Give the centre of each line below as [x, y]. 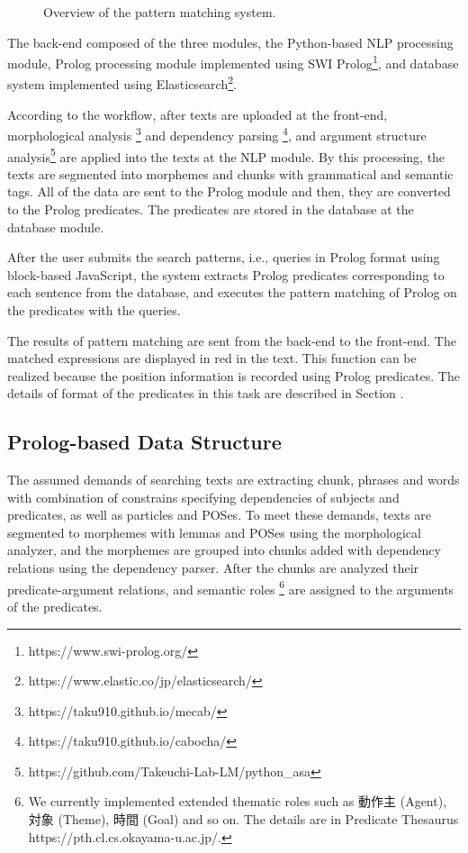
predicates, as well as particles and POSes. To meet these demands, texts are [220, 515]
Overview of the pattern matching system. [160, 12]
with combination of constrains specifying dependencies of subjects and [203, 497]
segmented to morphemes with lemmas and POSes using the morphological [214, 532]
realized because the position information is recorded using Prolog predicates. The [234, 375]
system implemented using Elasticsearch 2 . [122, 83]
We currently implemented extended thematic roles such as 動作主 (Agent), [238, 801]
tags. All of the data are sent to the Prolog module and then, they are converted [229, 191]
